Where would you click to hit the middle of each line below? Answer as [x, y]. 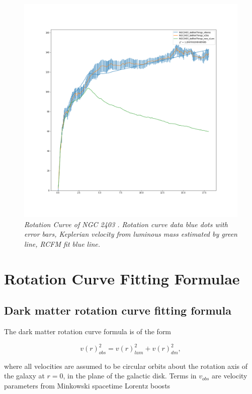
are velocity [230, 376]
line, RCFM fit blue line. [62, 243]
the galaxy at [24, 376]
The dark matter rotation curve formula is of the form [88, 331]
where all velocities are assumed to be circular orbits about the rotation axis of [126, 366]
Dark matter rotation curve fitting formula [118, 310]
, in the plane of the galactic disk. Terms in [130, 376]
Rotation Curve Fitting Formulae [122, 278]
